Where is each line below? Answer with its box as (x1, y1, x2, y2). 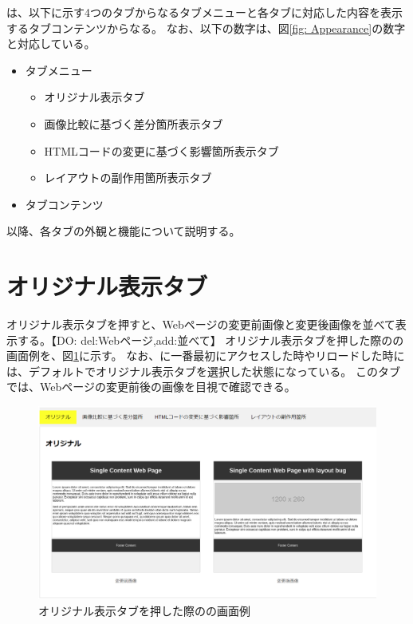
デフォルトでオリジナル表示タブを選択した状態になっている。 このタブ (28, 362, 400, 379)
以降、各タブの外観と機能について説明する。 (6, 223, 241, 239)
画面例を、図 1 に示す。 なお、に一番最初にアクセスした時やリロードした (6, 347, 383, 364)
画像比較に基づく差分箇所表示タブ (44, 115, 223, 132)
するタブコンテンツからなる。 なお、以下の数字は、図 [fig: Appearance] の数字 (6, 19, 406, 36)
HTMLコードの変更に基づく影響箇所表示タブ (44, 142, 279, 159)
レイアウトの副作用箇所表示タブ (44, 169, 212, 186)
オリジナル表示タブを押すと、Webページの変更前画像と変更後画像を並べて (6, 316, 395, 333)
